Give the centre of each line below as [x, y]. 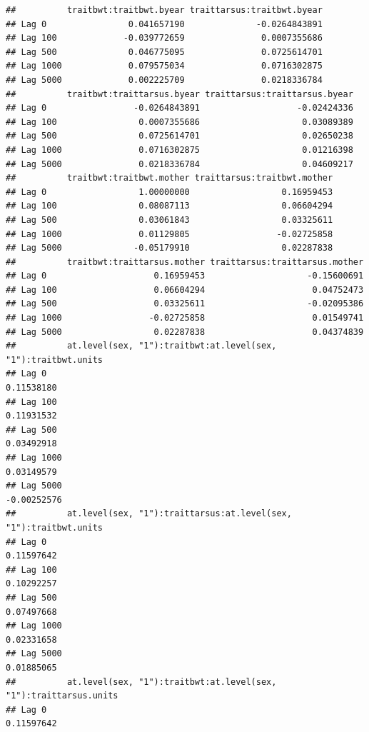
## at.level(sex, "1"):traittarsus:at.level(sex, [149, 514]
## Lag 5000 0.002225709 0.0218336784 [164, 80]
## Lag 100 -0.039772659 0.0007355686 [164, 38]
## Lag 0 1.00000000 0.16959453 [170, 192]
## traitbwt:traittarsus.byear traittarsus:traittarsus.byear [180, 94]
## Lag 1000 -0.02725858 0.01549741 [185, 318]
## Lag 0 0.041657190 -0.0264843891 [164, 24]
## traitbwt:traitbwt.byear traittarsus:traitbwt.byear [164, 10]
